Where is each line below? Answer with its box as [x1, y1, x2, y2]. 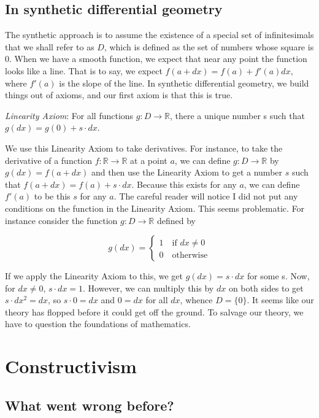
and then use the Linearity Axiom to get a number [91, 166, 283, 179]
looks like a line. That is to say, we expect [5, 64, 163, 77]
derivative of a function [5, 153, 93, 166]
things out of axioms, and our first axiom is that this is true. [5, 88, 233, 101]
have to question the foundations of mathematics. [5, 317, 191, 330]
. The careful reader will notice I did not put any [113, 190, 298, 203]
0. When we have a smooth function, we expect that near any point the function [5, 52, 307, 65]
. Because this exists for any [131, 177, 237, 190]
